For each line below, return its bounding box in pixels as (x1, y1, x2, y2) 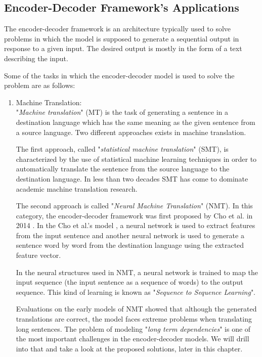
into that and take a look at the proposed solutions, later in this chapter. (16, 343, 243, 353)
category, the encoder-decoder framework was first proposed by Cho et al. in (16, 210, 253, 220)
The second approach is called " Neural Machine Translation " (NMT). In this (16, 200, 253, 211)
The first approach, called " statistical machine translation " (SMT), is (16, 144, 229, 154)
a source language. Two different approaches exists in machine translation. (16, 126, 246, 137)
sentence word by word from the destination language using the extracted (16, 240, 244, 250)
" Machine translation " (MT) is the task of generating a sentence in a (16, 107, 228, 117)
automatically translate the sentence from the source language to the (16, 163, 230, 174)
